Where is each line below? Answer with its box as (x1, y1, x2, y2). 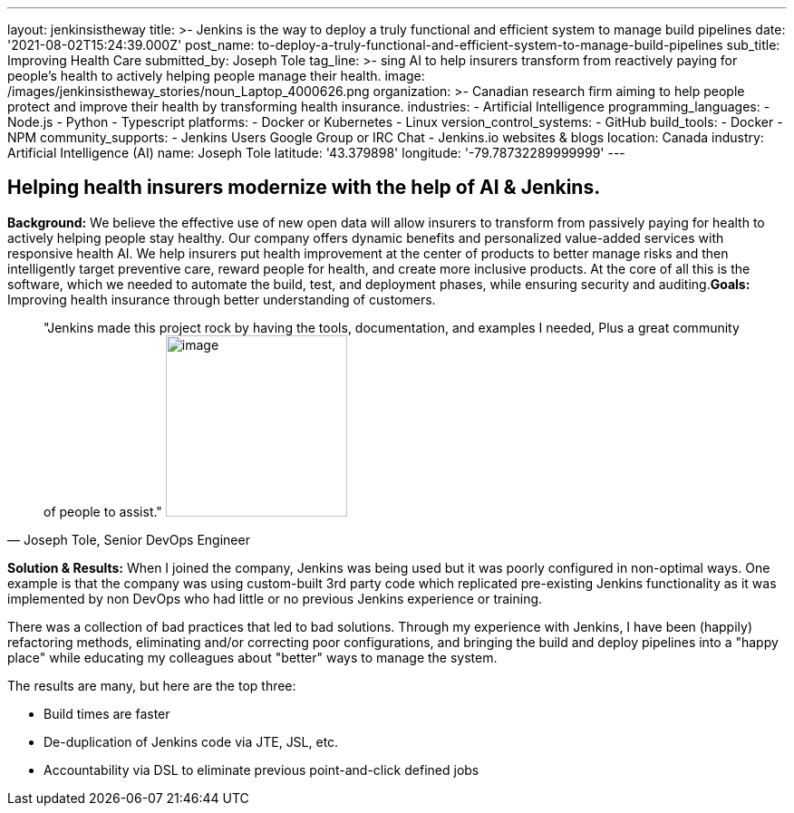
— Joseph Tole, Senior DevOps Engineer (7, 531, 250, 547)
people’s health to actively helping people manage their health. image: (7, 68, 425, 83)
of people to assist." (44, 503, 162, 519)
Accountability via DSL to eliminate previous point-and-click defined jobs (44, 761, 479, 778)
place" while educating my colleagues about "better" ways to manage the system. (7, 649, 498, 665)
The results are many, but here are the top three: (7, 677, 296, 693)
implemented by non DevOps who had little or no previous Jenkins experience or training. (7, 590, 543, 606)
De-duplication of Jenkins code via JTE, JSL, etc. (44, 733, 339, 750)
